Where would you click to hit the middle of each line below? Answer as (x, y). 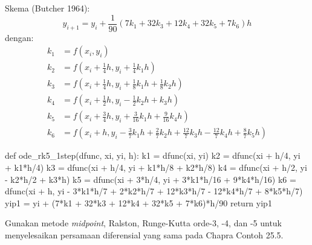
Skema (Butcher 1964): (47, 8)
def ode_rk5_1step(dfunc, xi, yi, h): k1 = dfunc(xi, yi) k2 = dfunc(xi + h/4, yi (153, 155)
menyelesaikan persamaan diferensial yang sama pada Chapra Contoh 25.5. (144, 235)
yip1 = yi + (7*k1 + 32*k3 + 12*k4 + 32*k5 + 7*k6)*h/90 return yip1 (138, 202)
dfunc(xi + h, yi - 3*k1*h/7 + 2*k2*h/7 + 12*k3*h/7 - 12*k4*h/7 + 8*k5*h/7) (154, 191)
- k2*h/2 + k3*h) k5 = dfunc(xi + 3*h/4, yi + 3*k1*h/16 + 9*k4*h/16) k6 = (151, 179)
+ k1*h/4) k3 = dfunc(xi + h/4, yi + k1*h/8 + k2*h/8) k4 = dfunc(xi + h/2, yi (156, 167)
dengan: (19, 37)
